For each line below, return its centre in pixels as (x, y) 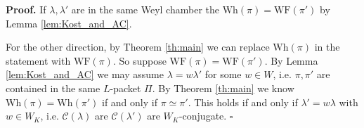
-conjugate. (203, 116)
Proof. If (26, 9)
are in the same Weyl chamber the (145, 9)
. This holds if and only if (243, 102)
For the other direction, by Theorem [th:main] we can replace (138, 47)
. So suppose (139, 60)
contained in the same (53, 88)
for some (223, 74)
